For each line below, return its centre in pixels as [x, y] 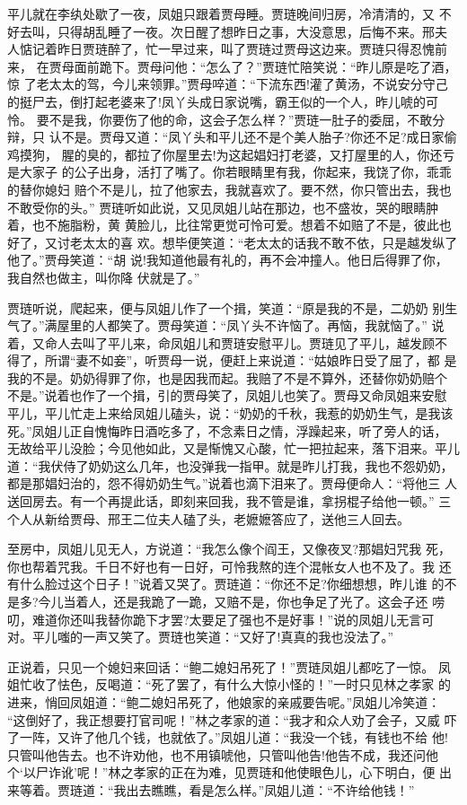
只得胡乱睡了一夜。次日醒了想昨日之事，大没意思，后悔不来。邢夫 [252, 31]
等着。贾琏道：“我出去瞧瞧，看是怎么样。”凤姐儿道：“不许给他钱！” [217, 789]
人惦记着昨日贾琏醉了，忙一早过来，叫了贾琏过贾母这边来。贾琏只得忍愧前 [227, 49]
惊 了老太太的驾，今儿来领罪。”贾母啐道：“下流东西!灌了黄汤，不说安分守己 [228, 84]
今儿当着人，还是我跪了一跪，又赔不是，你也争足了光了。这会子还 [233, 601]
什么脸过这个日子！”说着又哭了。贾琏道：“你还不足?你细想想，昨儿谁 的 [232, 584]
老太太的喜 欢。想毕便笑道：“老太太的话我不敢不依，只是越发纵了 [264, 242]
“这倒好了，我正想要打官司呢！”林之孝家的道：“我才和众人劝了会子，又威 [224, 719]
